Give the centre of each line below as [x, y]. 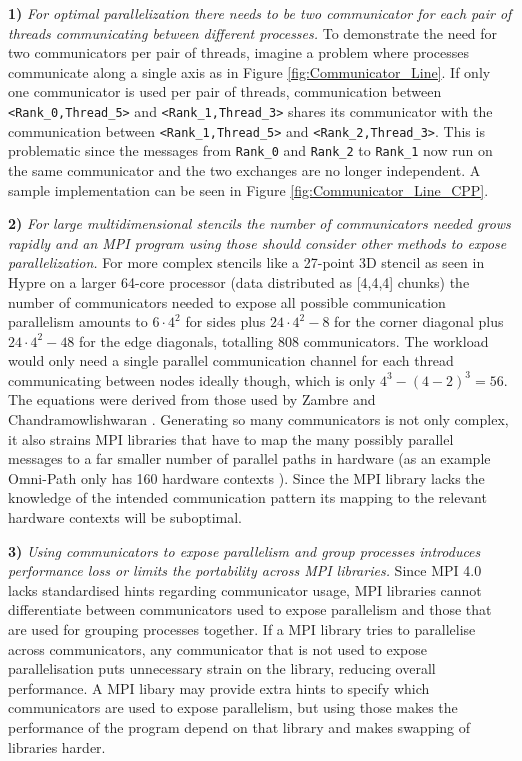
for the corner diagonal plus [419, 321]
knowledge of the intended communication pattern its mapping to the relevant [247, 497]
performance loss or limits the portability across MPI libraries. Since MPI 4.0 [245, 570]
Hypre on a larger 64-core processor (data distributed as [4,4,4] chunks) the [239, 281]
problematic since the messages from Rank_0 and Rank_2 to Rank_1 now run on [250, 150]
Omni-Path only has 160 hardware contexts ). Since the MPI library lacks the [246, 477]
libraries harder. [57, 746]
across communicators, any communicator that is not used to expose [217, 648]
